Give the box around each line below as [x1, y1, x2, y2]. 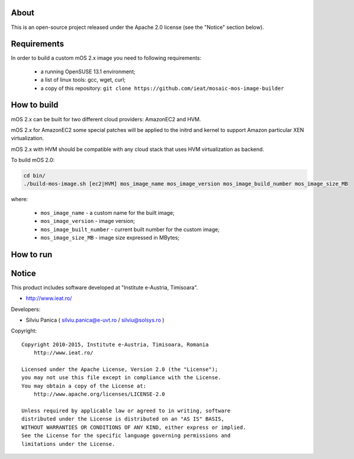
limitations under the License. [21, 441, 115, 447]
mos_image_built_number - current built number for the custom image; [40, 225, 220, 233]
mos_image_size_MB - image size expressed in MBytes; [40, 234, 180, 241]
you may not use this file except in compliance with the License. [21, 374, 221, 381]
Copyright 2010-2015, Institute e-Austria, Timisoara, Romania [21, 341, 209, 348]
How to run [11, 249, 53, 260]
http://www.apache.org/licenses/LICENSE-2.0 [33, 391, 165, 397]
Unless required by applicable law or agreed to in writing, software [21, 407, 231, 414]
